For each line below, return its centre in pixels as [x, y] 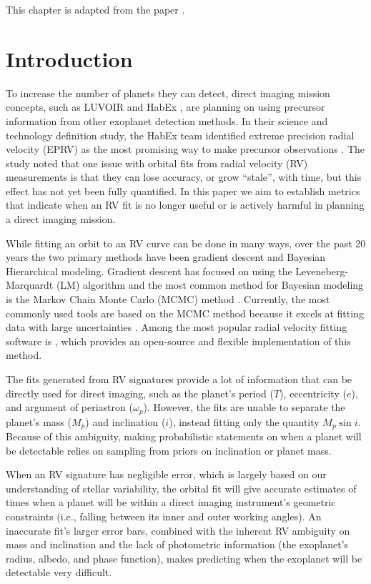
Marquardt [30, 285]
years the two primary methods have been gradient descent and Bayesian [166, 257]
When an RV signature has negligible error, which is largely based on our [166, 474]
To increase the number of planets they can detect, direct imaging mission [168, 93]
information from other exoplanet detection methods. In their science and [167, 120]
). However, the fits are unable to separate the [244, 407]
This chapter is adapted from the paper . [95, 9]
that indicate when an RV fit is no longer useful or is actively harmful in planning [185, 205]
